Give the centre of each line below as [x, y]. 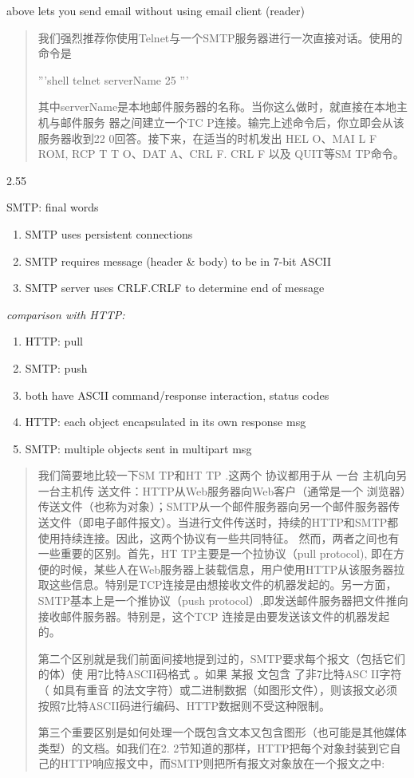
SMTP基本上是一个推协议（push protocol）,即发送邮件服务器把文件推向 [223, 600]
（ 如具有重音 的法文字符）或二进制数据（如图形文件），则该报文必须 [218, 689]
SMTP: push [56, 367]
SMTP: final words [53, 207]
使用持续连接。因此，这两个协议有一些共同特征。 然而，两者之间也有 [219, 537]
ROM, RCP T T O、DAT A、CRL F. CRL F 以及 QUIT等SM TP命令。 [221, 154]
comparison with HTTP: [66, 314]
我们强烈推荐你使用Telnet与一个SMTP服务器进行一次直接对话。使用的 [220, 37]
